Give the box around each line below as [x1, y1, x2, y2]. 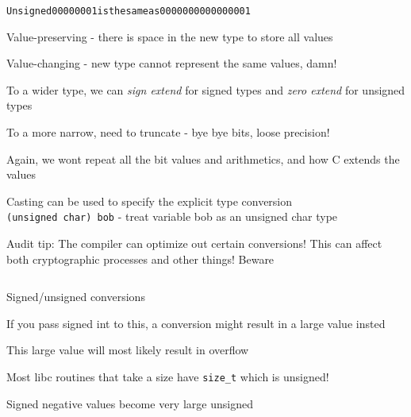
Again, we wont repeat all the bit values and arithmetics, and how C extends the [6, 150, 400, 167]
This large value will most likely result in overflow [6, 342, 249, 358]
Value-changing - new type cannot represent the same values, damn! [6, 55, 337, 71]
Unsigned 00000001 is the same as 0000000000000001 [6, 6, 251, 17]
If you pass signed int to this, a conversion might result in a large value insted [6, 315, 386, 331]
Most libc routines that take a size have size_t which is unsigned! [6, 369, 329, 385]
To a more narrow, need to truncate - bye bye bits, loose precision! [6, 124, 330, 141]
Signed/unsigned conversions [6, 288, 145, 305]
